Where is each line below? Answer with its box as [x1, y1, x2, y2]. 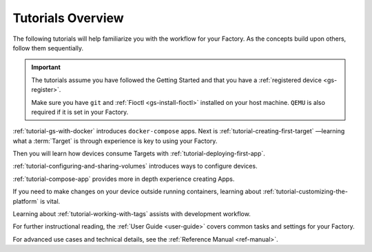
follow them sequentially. [12, 43, 84, 52]
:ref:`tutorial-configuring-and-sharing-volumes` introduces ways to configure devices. [12, 162, 258, 171]
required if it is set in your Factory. [31, 108, 129, 116]
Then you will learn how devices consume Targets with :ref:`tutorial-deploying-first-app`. [12, 149, 265, 158]
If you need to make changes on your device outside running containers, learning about [12, 187, 262, 196]
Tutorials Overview [12, 10, 124, 26]
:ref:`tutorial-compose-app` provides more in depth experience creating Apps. [12, 175, 235, 183]
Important [31, 63, 61, 72]
